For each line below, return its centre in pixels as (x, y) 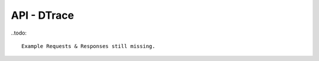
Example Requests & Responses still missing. (89, 46)
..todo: (19, 33)
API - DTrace (43, 15)
